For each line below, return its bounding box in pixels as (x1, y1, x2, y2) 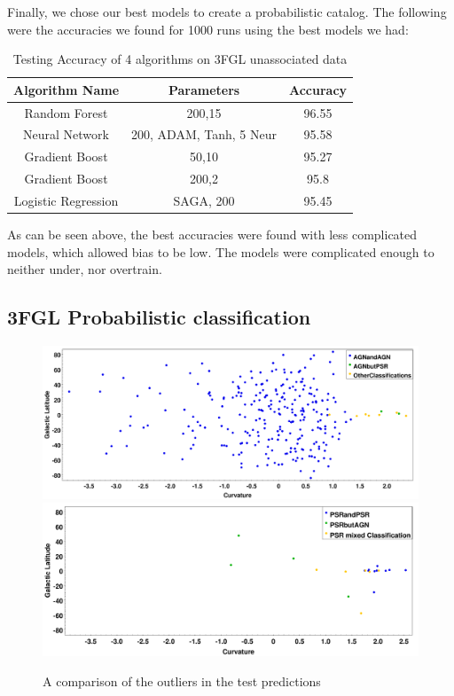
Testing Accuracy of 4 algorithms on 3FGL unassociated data (12, 50, 348, 68)
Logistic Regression (13, 192, 119, 209)
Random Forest (24, 103, 108, 121)
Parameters (168, 80, 240, 98)
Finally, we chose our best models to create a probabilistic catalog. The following (7, 3, 447, 20)
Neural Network (23, 125, 109, 144)
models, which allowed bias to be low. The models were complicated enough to (7, 242, 434, 261)
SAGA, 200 (173, 192, 235, 209)
